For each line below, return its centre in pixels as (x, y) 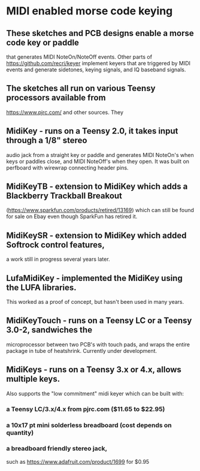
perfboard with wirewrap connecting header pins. (67, 167)
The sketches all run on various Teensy (81, 88)
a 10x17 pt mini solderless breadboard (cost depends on (89, 425)
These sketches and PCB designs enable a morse (100, 33)
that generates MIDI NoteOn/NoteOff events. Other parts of (79, 57)
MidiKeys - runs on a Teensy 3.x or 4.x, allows (94, 370)
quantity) (20, 433)
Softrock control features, (55, 245)
